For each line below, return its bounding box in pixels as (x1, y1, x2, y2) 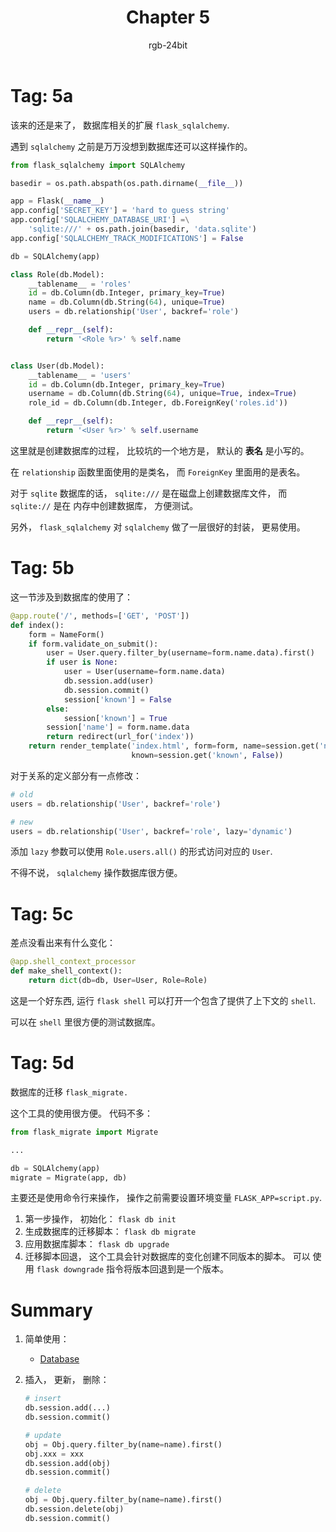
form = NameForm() (28, 629, 105, 640)
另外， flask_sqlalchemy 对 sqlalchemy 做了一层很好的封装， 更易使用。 (10, 521, 306, 533)
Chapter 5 (125, 6, 211, 29)
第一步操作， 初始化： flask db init (24, 1213, 177, 1225)
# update (24, 1430, 62, 1440)
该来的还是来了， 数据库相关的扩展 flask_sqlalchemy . (10, 119, 230, 131)
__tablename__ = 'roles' (28, 279, 132, 289)
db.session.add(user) (63, 676, 155, 686)
